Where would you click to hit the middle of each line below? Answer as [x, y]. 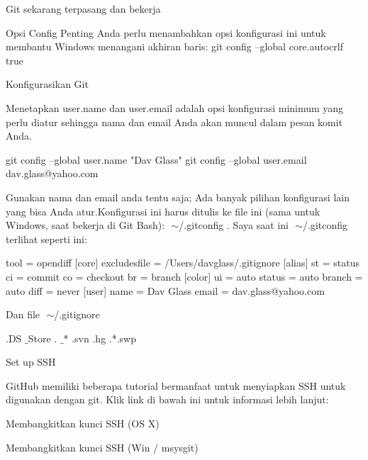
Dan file [23, 314]
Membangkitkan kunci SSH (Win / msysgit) [102, 447]
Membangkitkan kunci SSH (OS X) [83, 423]
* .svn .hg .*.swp [100, 338]
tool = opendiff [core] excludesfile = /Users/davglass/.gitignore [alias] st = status [183, 263]
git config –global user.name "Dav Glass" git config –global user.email [156, 159]
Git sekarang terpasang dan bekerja [83, 9]
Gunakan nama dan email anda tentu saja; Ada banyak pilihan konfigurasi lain [178, 197]
